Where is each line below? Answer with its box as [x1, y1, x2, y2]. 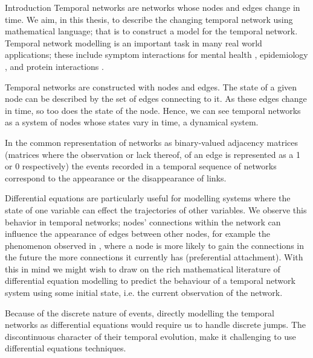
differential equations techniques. [5, 342, 126, 354]
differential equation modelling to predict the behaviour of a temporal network [5, 274, 295, 287]
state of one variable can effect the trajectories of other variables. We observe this [5, 203, 307, 216]
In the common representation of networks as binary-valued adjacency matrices [5, 136, 298, 148]
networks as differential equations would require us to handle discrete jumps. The [5, 318, 306, 331]
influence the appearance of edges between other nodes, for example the [5, 227, 270, 240]
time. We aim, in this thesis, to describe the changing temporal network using [5, 13, 293, 25]
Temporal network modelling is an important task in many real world [5, 36, 262, 49]
